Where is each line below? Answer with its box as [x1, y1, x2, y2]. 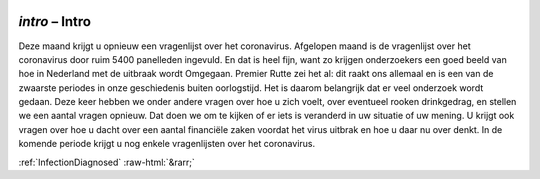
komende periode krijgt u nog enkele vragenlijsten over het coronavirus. [18, 138, 315, 150]
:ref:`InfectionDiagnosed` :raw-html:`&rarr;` [18, 156, 195, 168]
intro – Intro [18, 13, 92, 30]
